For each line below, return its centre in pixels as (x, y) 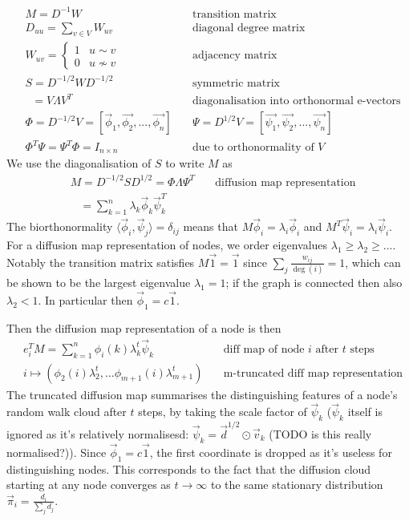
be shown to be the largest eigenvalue (99, 283)
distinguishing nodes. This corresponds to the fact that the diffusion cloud (189, 468)
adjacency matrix (235, 56)
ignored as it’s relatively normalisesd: (98, 433)
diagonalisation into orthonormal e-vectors (296, 101)
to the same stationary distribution (297, 485)
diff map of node (264, 349)
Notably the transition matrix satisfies (101, 262)
